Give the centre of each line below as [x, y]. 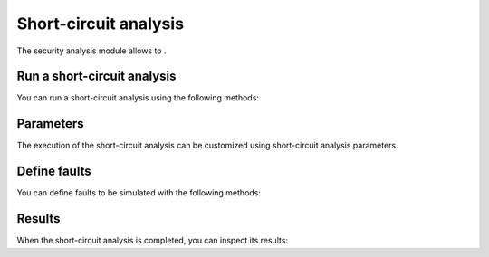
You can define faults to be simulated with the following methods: [139, 193]
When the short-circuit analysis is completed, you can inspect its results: [153, 241]
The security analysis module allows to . [91, 51]
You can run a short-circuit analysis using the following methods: [138, 98]
